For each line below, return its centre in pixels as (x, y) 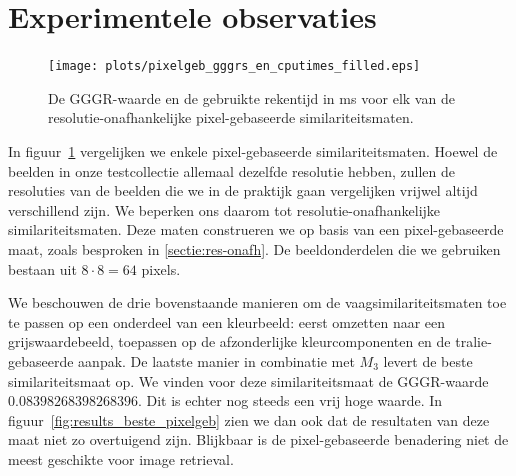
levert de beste (428, 360)
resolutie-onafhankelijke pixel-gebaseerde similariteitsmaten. (231, 117)
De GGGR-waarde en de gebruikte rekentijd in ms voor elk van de (251, 97)
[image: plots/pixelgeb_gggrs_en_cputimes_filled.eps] (234, 66)
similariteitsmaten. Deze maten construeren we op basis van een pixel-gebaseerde (256, 229)
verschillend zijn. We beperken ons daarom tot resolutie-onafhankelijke (224, 209)
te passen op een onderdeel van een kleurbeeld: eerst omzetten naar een (227, 321)
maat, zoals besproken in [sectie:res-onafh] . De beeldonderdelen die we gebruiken (254, 248)
